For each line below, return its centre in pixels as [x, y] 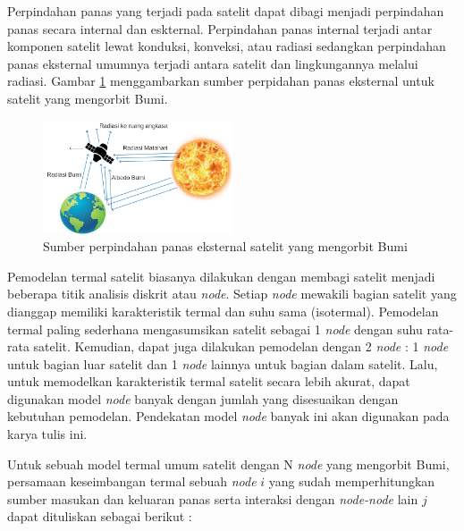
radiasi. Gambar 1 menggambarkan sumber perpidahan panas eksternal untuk [221, 81]
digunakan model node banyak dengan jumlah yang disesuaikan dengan [203, 398]
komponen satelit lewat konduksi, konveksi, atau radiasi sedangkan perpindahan [227, 46]
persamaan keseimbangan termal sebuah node [132, 481]
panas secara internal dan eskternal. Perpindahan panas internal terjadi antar [220, 28]
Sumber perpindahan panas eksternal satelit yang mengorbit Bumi [225, 246]
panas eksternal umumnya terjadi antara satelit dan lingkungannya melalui [213, 63]
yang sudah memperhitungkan [352, 481]
